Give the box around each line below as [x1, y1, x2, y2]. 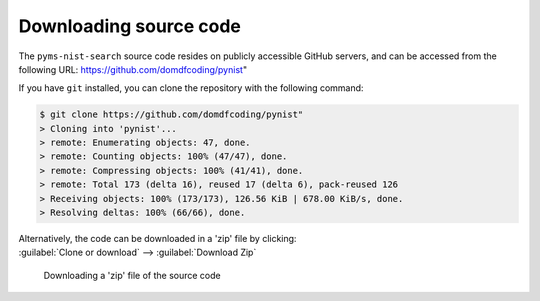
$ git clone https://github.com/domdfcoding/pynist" [39, 109, 304, 120]
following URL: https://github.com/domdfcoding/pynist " [18, 63, 248, 75]
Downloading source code [18, 15, 242, 37]
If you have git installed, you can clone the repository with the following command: [18, 82, 364, 94]
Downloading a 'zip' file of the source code [43, 269, 221, 281]
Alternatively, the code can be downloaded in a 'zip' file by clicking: [18, 233, 297, 245]
